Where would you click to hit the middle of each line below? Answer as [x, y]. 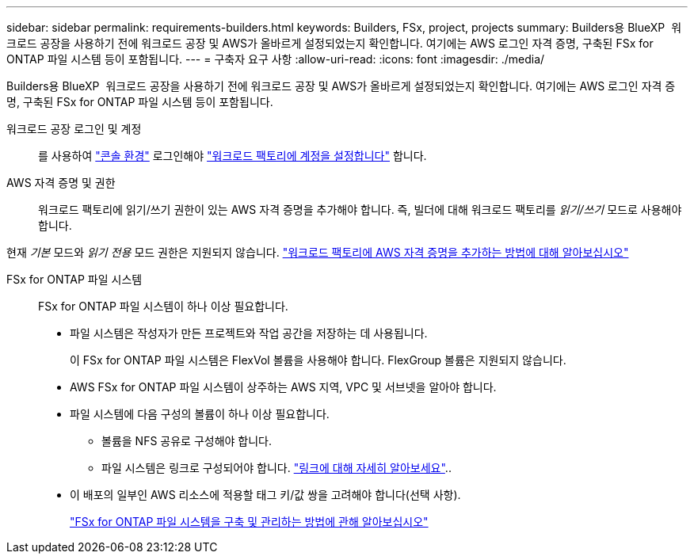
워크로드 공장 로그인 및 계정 [74, 129]
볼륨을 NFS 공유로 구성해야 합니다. [187, 441]
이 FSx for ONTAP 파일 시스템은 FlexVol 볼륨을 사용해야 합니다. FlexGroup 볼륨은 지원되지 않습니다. [318, 360]
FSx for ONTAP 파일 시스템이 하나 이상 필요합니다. [163, 306]
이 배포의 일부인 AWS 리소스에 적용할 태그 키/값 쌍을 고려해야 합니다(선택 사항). [265, 495]
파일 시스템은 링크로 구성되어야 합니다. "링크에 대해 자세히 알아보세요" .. [276, 468]
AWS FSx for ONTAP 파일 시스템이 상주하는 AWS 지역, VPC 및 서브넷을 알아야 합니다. [283, 387]
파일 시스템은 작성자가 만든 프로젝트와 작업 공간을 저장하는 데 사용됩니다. [249, 333]
